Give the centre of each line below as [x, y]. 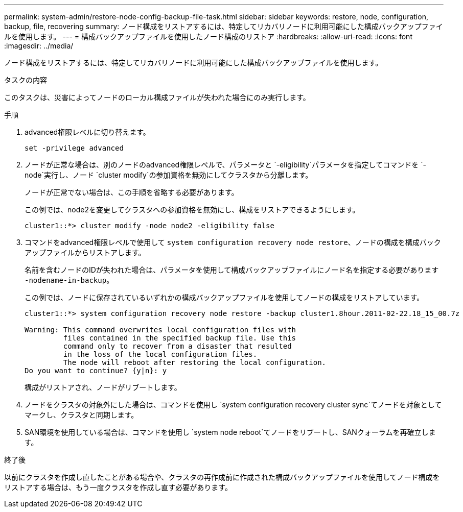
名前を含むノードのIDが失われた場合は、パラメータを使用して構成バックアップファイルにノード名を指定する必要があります [232, 270]
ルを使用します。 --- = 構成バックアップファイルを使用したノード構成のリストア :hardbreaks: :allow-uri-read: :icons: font [208, 36]
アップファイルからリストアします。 [85, 252]
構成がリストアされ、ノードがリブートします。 [103, 387]
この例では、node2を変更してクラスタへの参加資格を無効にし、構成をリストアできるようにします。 [192, 210]
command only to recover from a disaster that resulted [177, 346]
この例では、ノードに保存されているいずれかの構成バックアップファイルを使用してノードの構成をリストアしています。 [224, 297]
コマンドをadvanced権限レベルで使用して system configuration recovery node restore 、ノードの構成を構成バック [233, 242]
